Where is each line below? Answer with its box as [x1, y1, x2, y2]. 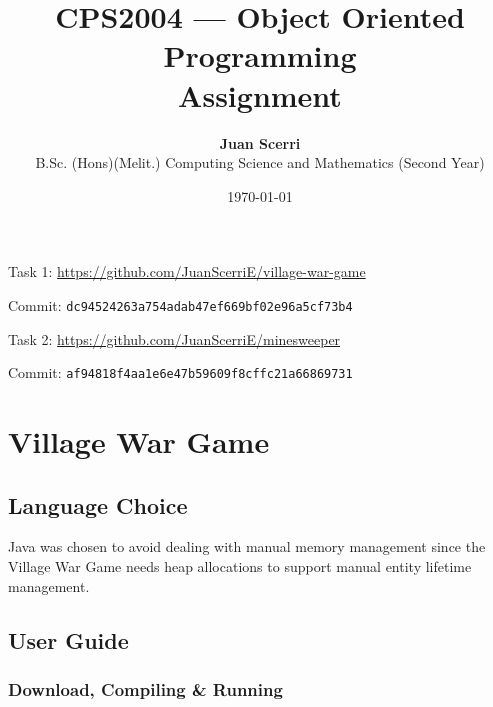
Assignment [178, 74, 342, 115]
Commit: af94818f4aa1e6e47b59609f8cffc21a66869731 [8, 362, 353, 383]
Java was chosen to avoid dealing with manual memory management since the [8, 536, 486, 557]
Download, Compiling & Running [8, 676, 283, 701]
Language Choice [8, 489, 188, 520]
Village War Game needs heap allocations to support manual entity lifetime [8, 555, 472, 576]
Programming [163, 35, 357, 76]
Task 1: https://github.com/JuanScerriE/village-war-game [8, 261, 366, 282]
